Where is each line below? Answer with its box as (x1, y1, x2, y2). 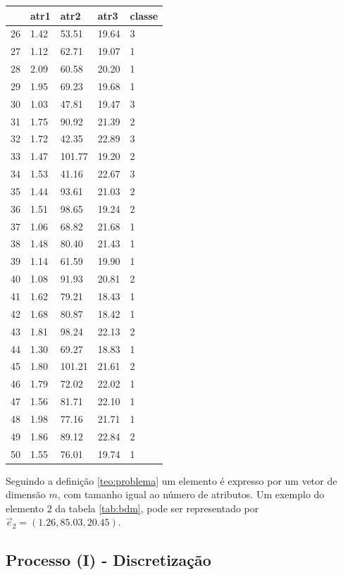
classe (130, 8, 158, 23)
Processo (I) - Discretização (6, 549, 211, 571)
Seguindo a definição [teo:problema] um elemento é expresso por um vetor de (6, 473, 337, 488)
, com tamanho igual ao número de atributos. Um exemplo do (57, 487, 325, 502)
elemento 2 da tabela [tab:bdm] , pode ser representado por (6, 500, 259, 515)
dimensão (6, 487, 46, 502)
